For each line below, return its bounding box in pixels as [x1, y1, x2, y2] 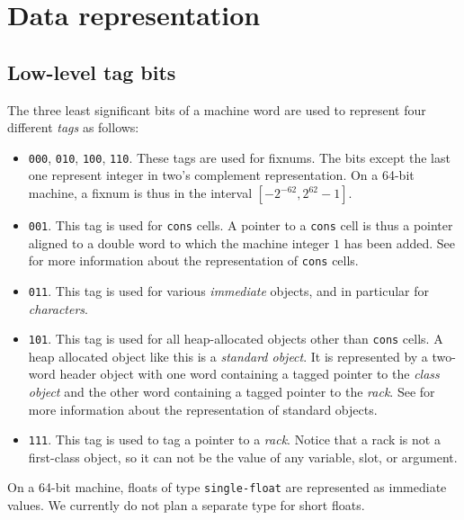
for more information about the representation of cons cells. [28, 251, 359, 270]
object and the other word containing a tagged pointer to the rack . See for [28, 382, 435, 401]
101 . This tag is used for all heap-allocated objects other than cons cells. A [28, 329, 443, 348]
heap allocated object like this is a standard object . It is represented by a [28, 346, 428, 365]
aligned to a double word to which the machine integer [28, 233, 330, 252]
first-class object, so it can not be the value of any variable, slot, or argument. [28, 447, 458, 466]
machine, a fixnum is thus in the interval [28, 184, 253, 202]
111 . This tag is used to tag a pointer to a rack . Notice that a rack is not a [28, 430, 441, 449]
